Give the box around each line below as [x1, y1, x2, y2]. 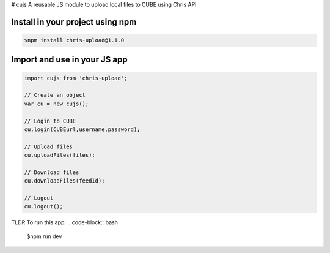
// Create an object [24, 92, 86, 99]
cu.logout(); [24, 203, 64, 210]
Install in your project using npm [11, 17, 137, 27]
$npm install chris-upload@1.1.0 [24, 37, 125, 43]
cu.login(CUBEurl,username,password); [24, 126, 141, 133]
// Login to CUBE [24, 117, 76, 124]
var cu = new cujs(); [24, 100, 89, 107]
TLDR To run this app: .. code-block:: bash [11, 219, 119, 226]
